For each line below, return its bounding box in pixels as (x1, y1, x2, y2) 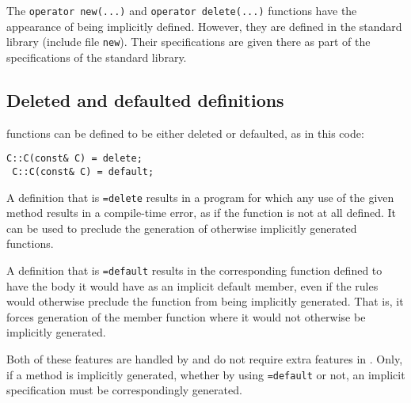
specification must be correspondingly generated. (6, 382, 242, 398)
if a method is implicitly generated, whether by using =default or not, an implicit (6, 366, 405, 382)
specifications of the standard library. (6, 48, 187, 65)
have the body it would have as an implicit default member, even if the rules (6, 277, 379, 294)
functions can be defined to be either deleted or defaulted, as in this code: (6, 124, 364, 141)
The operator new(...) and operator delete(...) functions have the (6, 2, 357, 18)
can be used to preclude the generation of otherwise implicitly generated (6, 219, 357, 236)
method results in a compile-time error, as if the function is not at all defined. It (6, 204, 397, 221)
